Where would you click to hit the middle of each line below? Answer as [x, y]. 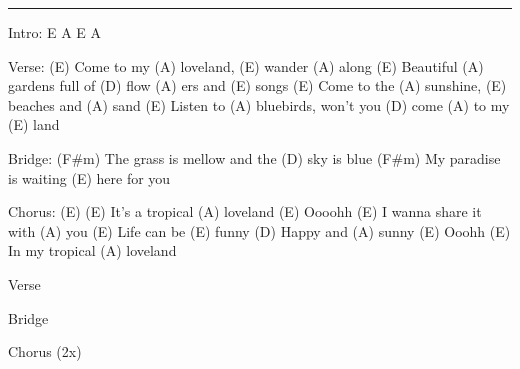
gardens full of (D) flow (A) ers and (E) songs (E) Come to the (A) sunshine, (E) [257, 85]
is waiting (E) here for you [89, 177]
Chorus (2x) [45, 351]
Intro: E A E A [54, 32]
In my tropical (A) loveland [92, 250]
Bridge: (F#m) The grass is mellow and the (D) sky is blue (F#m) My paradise [254, 157]
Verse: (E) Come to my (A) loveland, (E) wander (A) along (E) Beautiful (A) [246, 65]
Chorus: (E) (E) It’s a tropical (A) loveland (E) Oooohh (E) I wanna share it [245, 211]
